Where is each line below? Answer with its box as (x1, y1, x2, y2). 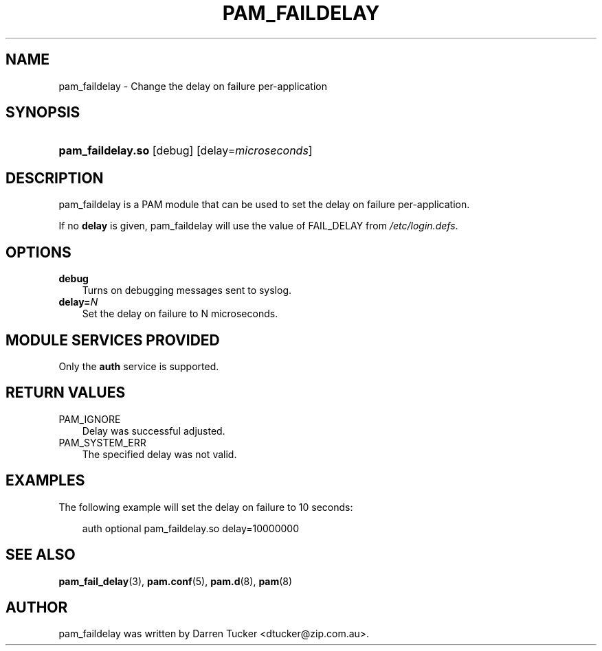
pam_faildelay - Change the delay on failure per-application (58, 80, 327, 92)
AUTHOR (5, 598, 68, 616)
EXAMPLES (5, 472, 85, 490)
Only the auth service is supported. (58, 360, 219, 372)
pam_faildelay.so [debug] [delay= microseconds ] (58, 144, 313, 158)
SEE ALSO (5, 546, 76, 564)
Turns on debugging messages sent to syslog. (82, 284, 292, 297)
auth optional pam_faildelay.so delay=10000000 (82, 522, 300, 534)
